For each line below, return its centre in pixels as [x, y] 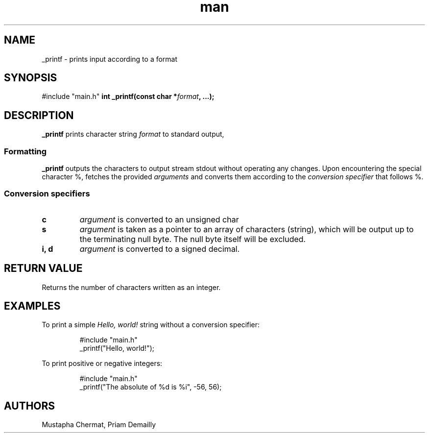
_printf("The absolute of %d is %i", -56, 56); [151, 387]
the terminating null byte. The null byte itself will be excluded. [193, 239]
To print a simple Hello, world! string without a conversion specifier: [151, 325]
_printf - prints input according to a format [110, 59]
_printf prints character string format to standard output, [133, 134]
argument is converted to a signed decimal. [160, 249]
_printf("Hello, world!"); [117, 348]
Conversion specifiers [47, 194]
